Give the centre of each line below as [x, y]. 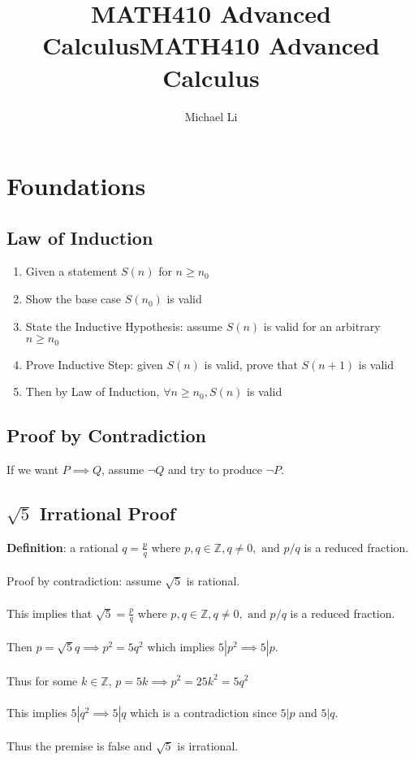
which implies [181, 646]
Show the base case [73, 299]
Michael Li [211, 116]
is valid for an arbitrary [322, 326]
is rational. [213, 581]
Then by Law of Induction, [93, 391]
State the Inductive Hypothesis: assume [124, 326]
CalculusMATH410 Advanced [211, 45]
